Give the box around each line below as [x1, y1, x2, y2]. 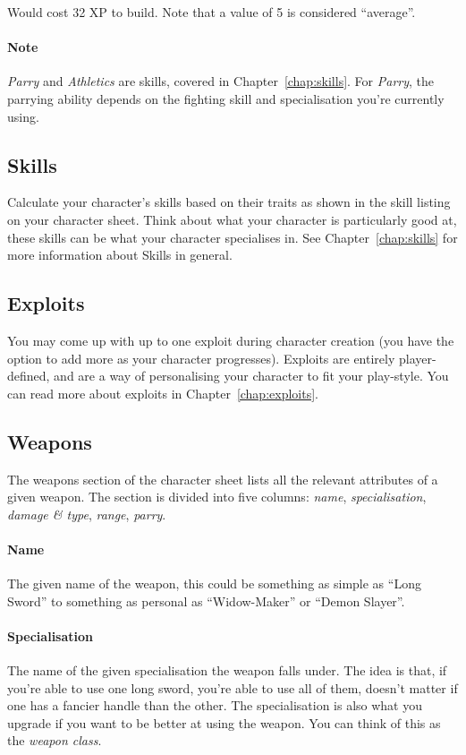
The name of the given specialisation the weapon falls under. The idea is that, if [7, 661, 447, 680]
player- [398, 348, 436, 367]
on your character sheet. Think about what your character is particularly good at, [7, 210, 457, 228]
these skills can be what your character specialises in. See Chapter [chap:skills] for [7, 227, 458, 246]
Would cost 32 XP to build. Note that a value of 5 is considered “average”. [7, 3, 416, 21]
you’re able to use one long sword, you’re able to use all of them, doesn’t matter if [7, 678, 458, 697]
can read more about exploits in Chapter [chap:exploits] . [7, 383, 318, 402]
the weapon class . [7, 731, 102, 750]
